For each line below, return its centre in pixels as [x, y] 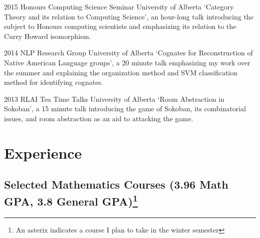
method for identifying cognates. [54, 82]
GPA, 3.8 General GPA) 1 [71, 200]
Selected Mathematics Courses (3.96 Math [116, 184]
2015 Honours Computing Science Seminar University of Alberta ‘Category [119, 6]
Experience [43, 152]
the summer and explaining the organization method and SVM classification [121, 72]
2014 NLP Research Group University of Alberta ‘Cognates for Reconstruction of [128, 53]
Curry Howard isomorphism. [47, 36]
